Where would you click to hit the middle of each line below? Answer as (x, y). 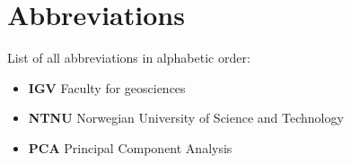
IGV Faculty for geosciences (107, 87)
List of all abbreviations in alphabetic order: (129, 58)
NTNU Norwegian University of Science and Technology (186, 118)
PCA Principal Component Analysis (130, 147)
